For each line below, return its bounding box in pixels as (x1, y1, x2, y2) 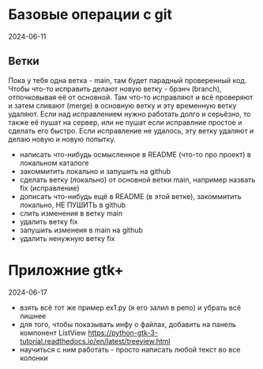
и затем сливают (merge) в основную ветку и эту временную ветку (8, 100, 237, 110)
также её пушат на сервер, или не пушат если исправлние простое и (8, 117, 242, 127)
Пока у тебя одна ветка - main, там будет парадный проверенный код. (8, 75, 247, 85)
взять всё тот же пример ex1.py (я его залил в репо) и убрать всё (19, 303, 242, 312)
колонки (19, 353, 49, 363)
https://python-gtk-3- (88, 328, 158, 337)
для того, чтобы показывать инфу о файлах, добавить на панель (19, 319, 237, 329)
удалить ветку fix (19, 217, 78, 226)
